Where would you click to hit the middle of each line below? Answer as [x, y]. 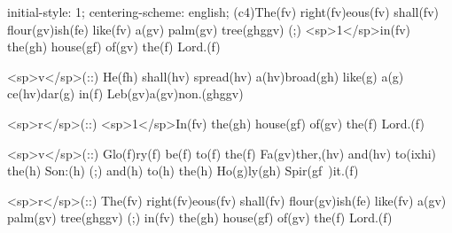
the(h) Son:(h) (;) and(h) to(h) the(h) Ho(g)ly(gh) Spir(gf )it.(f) [183, 171]
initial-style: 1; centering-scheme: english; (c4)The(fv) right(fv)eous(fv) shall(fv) [223, 12]
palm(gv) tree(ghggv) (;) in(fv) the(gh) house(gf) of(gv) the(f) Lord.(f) [200, 217]
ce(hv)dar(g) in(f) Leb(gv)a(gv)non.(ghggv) [125, 93]
